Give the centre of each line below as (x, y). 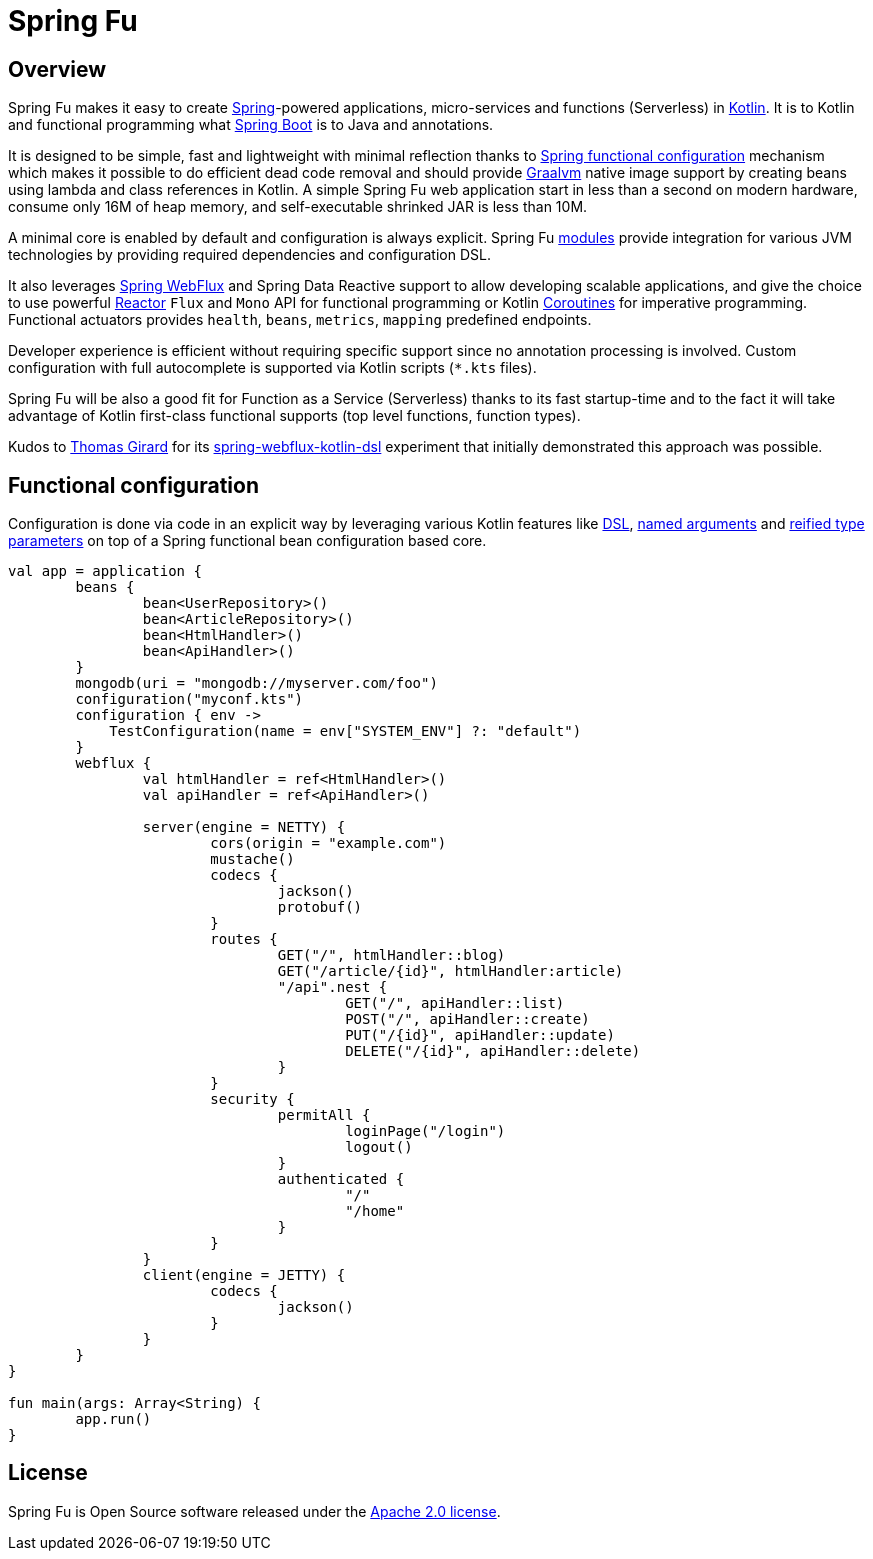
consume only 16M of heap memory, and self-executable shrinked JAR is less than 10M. (298, 207)
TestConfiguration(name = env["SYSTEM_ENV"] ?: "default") (345, 731)
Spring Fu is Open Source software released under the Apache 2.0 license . (254, 1511)
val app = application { (105, 571)
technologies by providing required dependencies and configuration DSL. (249, 255)
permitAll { (324, 1115)
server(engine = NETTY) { (244, 827)
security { (252, 1099)
